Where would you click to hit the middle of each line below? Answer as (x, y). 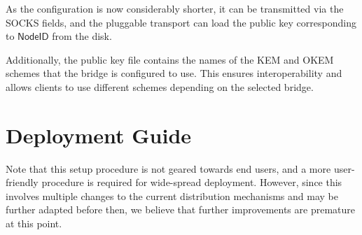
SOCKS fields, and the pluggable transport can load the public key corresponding (181, 22)
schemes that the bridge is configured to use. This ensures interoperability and (174, 73)
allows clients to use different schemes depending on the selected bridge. (160, 86)
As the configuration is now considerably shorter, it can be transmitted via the (175, 8)
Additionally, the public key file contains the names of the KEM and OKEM (170, 59)
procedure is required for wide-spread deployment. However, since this (192, 182)
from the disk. (82, 36)
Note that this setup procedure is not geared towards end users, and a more (168, 168)
